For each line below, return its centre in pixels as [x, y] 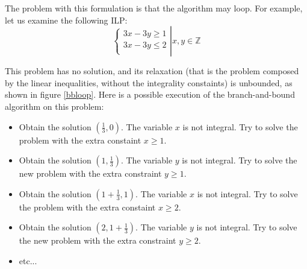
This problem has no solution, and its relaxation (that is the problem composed [152, 71]
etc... [28, 260]
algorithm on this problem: [54, 106]
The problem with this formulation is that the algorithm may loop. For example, [154, 8]
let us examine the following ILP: [66, 20]
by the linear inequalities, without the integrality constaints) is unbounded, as [149, 82]
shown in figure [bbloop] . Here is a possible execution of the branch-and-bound [150, 94]
